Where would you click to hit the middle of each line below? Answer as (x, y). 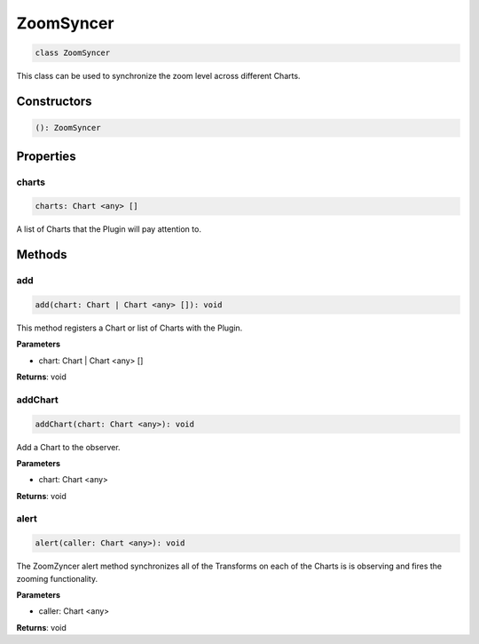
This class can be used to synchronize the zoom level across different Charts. (158, 76)
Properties (46, 156)
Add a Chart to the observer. (68, 447)
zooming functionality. (57, 578)
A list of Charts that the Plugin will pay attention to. (109, 229)
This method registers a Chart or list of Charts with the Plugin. (130, 328)
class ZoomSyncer (73, 53)
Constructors (54, 101)
